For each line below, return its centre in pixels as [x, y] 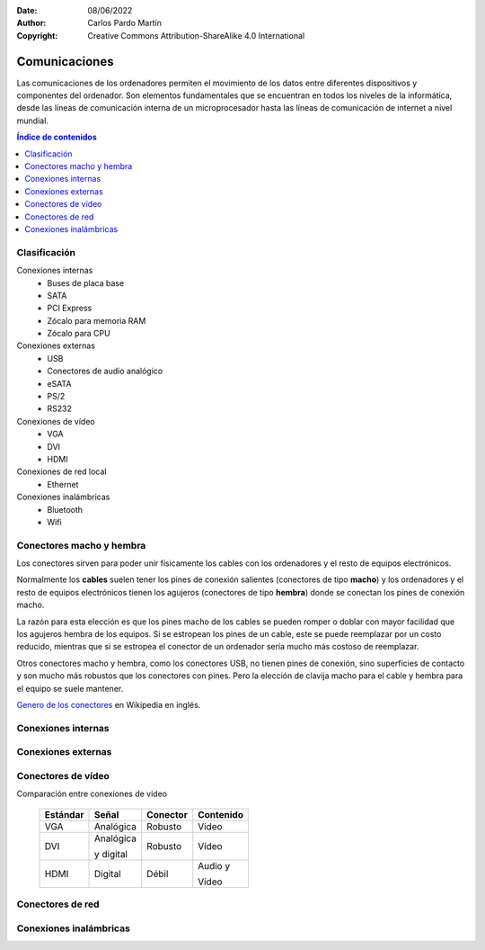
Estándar [64, 814]
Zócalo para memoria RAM [97, 320]
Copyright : [37, 35]
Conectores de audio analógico [105, 371]
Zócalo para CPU [79, 334]
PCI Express [70, 308]
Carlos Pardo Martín [124, 23]
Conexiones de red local [62, 471]
